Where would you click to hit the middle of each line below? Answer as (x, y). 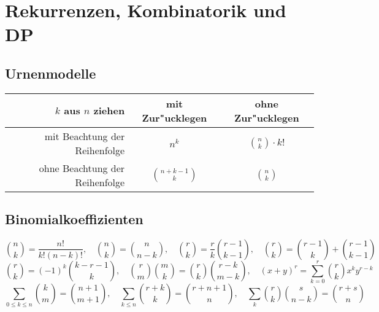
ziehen (109, 111)
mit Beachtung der (85, 136)
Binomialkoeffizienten (74, 219)
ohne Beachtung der (82, 168)
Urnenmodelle (51, 73)
